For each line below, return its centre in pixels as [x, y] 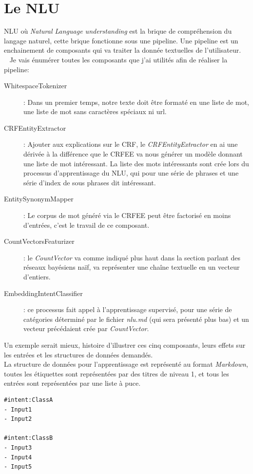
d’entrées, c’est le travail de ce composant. [87, 225]
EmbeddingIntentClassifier [43, 293]
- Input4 [18, 457]
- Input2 [18, 419]
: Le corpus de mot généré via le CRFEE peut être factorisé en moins [127, 215]
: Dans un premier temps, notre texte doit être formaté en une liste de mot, [136, 102]
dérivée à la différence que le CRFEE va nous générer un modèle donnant [133, 154]
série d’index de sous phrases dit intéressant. [90, 182]
